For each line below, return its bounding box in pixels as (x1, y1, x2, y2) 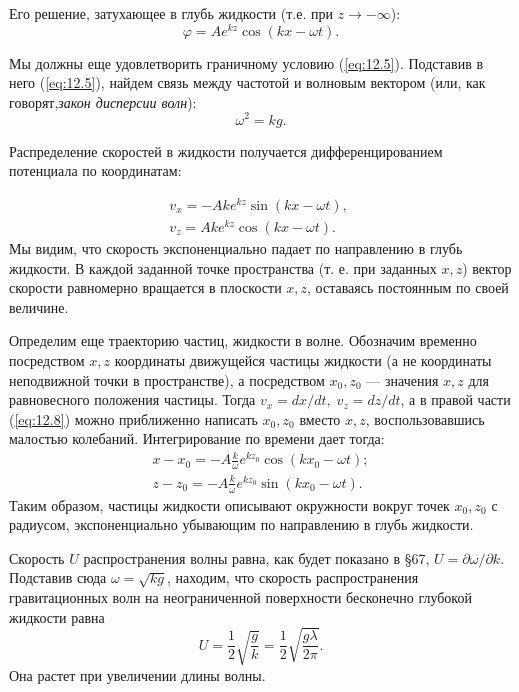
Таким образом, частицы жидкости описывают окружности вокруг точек (9, 494, 450, 515)
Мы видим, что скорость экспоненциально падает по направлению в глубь (9, 237, 463, 258)
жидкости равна (9, 606, 105, 627)
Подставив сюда (9, 567, 107, 588)
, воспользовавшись (365, 408, 485, 429)
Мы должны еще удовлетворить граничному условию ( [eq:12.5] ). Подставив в (9, 52, 484, 73)
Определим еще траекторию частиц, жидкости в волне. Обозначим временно (9, 330, 477, 351)
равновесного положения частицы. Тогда (9, 389, 256, 410)
